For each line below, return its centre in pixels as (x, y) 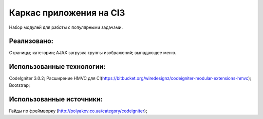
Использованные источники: (56, 99)
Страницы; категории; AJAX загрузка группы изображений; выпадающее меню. (93, 53)
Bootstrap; (19, 85)
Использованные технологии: (57, 67)
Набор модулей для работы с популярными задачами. (66, 27)
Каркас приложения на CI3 (67, 13)
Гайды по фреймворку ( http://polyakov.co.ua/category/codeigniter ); (78, 111)
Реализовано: (31, 41)
